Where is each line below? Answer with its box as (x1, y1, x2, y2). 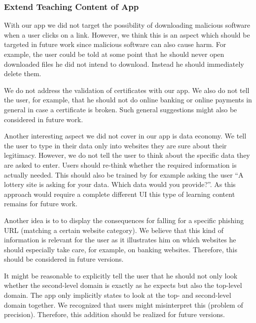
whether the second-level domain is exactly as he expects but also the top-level (4, 280, 242, 290)
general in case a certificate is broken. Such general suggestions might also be (4, 104, 237, 114)
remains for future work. (4, 198, 77, 209)
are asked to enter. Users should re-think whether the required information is (4, 159, 237, 170)
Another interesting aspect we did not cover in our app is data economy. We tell (4, 131, 247, 141)
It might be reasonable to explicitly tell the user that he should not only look (4, 270, 238, 280)
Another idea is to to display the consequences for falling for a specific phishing (4, 215, 244, 225)
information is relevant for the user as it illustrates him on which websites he (4, 234, 236, 245)
